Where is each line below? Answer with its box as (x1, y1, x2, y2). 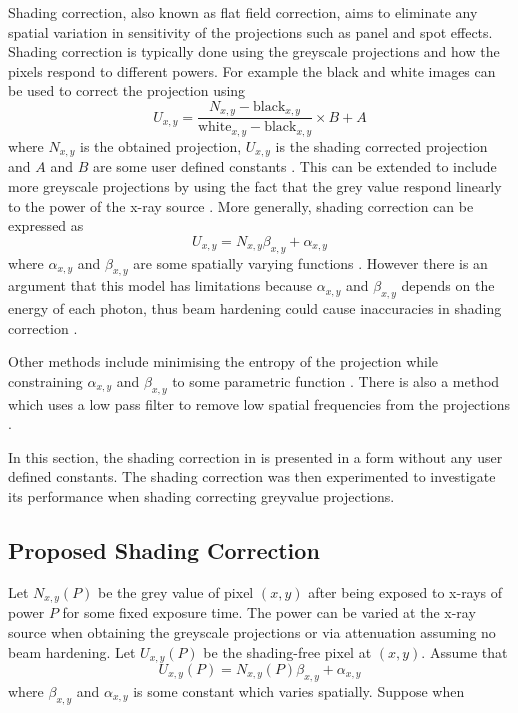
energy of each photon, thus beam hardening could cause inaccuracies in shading (8, 298, 502, 319)
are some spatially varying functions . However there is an (133, 252, 488, 273)
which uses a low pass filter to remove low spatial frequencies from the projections (8, 393, 510, 414)
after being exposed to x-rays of (308, 581, 503, 602)
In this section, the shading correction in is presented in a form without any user (8, 446, 503, 467)
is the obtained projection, (79, 135, 242, 156)
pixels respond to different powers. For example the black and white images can (8, 60, 496, 81)
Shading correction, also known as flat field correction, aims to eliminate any (8, 2, 478, 22)
